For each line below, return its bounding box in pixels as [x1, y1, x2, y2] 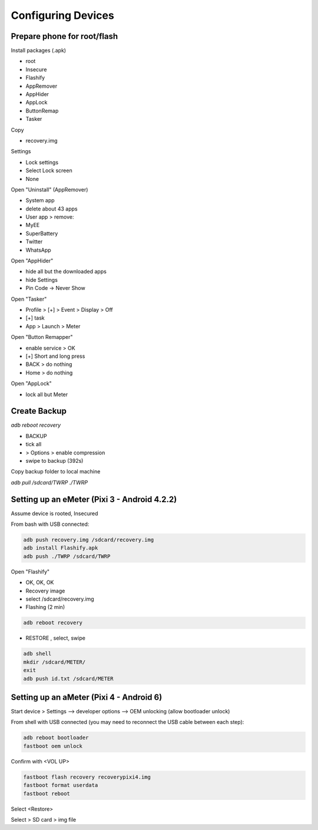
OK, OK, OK [25, 579, 54, 586]
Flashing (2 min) [25, 604, 65, 611]
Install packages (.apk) [11, 47, 67, 54]
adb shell [23, 650, 52, 657]
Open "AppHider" [11, 257, 54, 265]
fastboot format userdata [23, 782, 98, 789]
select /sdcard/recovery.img [25, 595, 94, 602]
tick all [25, 441, 42, 448]
